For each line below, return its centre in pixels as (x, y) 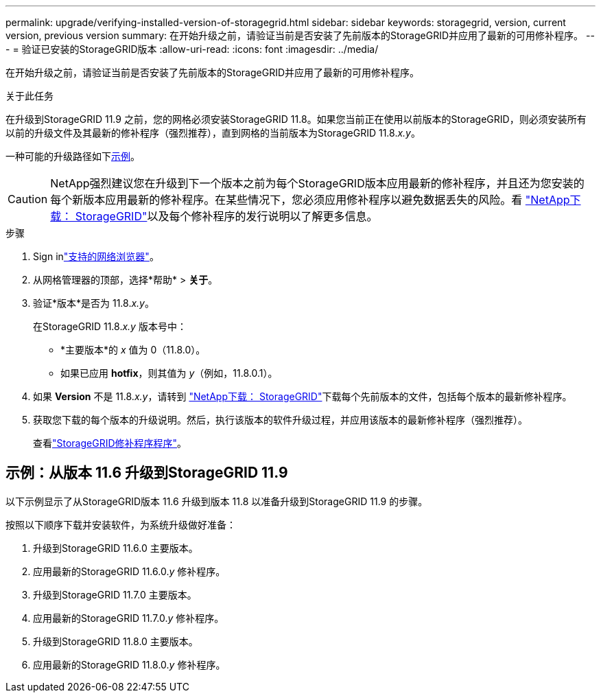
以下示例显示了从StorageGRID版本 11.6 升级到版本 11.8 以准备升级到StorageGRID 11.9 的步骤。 (217, 501)
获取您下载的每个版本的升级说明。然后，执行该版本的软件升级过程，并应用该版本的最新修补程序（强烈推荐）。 (280, 420)
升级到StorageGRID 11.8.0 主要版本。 (116, 641)
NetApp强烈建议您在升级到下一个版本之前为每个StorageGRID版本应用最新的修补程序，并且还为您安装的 (317, 183)
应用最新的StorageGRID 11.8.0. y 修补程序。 (129, 664)
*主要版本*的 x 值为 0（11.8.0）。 (133, 350)
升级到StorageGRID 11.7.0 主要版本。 (115, 594)
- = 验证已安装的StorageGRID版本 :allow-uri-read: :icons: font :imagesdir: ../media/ (192, 49)
